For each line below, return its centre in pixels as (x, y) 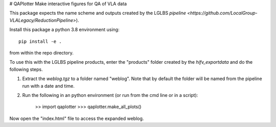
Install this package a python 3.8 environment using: (64, 30)
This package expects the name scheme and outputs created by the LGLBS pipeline (98, 13)
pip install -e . (40, 41)
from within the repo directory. (41, 53)
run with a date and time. (49, 86)
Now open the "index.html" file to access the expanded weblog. (77, 118)
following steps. (26, 69)
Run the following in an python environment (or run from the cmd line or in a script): (110, 95)
